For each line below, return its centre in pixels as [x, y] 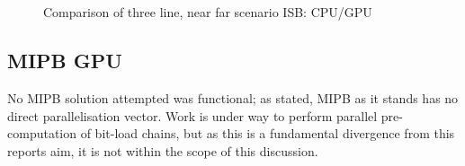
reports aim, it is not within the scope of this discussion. [163, 150]
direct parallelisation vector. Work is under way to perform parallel [192, 115]
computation [42, 133]
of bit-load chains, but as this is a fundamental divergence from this [268, 133]
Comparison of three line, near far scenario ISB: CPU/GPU [208, 12]
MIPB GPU [65, 61]
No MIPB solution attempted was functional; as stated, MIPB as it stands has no [233, 97]
